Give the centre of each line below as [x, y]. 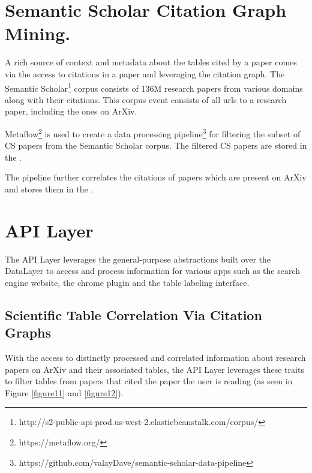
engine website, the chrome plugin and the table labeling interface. [127, 282]
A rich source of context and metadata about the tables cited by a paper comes [151, 62]
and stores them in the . [49, 189]
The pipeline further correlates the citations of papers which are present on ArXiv [156, 177]
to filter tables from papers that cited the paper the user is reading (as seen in [149, 381]
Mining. [38, 33]
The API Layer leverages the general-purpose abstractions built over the [138, 259]
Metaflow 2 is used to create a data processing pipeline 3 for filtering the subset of [153, 132]
